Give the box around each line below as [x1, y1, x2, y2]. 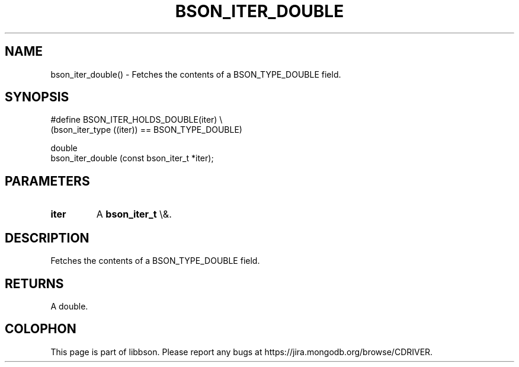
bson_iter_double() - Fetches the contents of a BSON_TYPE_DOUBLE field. [50, 69, 341, 79]
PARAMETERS [5, 173, 90, 189]
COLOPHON [5, 321, 76, 337]
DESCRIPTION [5, 230, 89, 245]
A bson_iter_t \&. [96, 208, 172, 221]
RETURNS [5, 276, 64, 291]
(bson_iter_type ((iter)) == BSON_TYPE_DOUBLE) [50, 125, 242, 135]
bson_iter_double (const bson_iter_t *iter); [50, 153, 214, 164]
